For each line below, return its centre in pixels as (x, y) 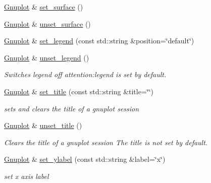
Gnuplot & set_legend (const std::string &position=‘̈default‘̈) (99, 41)
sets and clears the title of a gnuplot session (72, 108)
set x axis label (27, 176)
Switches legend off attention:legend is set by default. (85, 74)
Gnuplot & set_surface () (44, 7)
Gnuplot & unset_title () (43, 125)
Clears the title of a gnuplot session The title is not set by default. (106, 142)
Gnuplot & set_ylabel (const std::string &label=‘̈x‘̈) (85, 159)
